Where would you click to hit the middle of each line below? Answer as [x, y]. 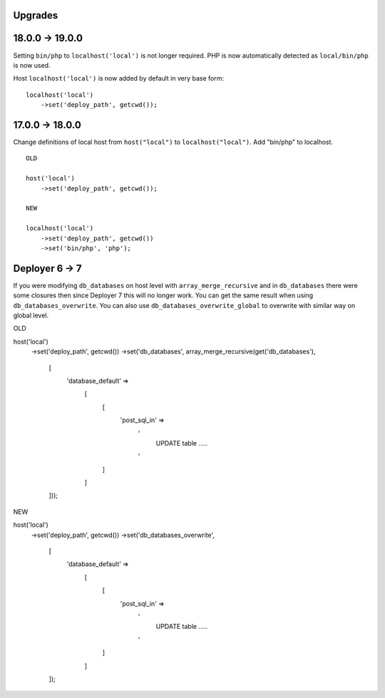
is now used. [32, 65]
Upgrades [36, 15]
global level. [31, 315]
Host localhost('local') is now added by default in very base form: [119, 78]
